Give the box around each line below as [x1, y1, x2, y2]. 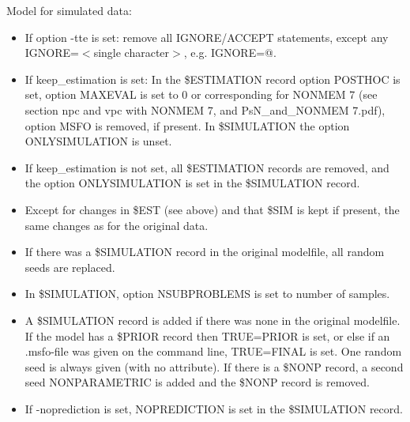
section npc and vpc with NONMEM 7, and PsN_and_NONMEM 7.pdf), [24, 101, 386, 118]
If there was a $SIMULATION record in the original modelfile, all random [24, 243, 385, 260]
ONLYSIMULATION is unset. [24, 133, 172, 149]
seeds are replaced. [24, 258, 115, 275]
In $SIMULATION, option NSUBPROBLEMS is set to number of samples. [24, 285, 390, 302]
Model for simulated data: [6, 2, 132, 18]
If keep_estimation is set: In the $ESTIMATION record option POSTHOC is [24, 70, 401, 87]
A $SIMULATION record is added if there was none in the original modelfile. [24, 311, 401, 328]
